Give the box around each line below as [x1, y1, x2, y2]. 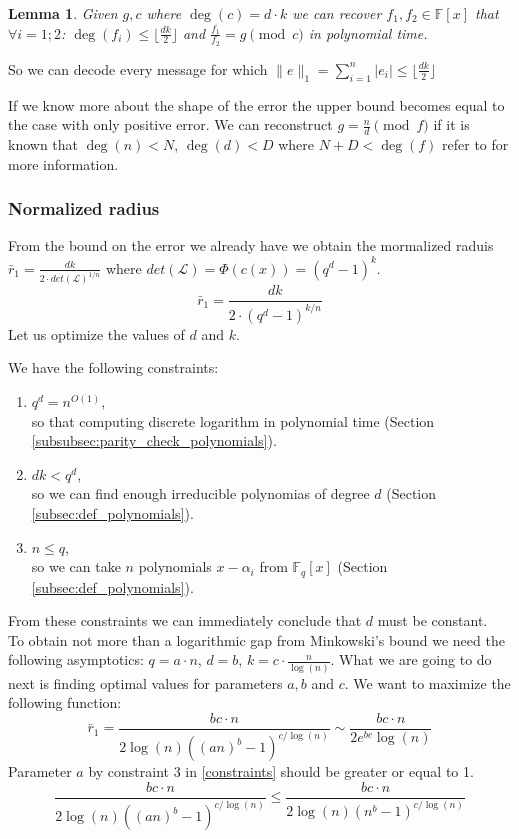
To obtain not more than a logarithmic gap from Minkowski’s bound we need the [8, 629, 505, 650]
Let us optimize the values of [8, 323, 185, 344]
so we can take [31, 556, 121, 577]
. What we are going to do [330, 649, 492, 670]
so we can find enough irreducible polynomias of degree [31, 483, 370, 504]
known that [8, 134, 79, 155]
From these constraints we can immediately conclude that [8, 610, 362, 631]
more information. [8, 153, 119, 174]
